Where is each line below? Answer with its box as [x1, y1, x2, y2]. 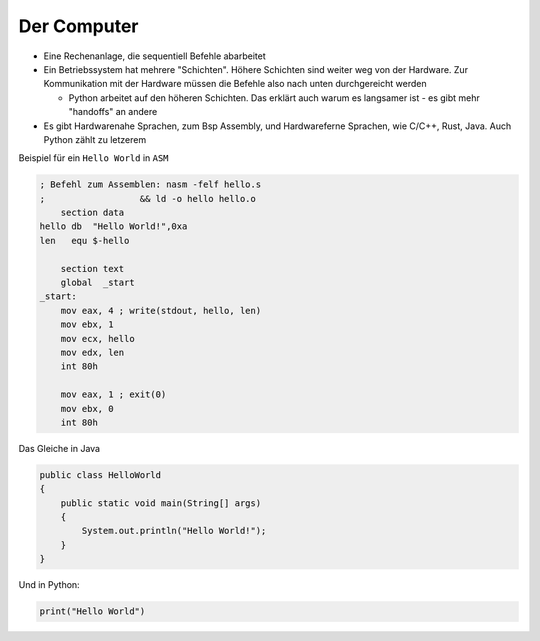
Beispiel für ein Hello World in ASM [18, 152, 169, 164]
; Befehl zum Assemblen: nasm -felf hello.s [39, 179, 262, 190]
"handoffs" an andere [68, 106, 158, 118]
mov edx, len [60, 346, 125, 358]
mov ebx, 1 [60, 319, 114, 330]
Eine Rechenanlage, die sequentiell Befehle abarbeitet [43, 50, 266, 62]
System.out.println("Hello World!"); [81, 525, 267, 537]
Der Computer [18, 15, 139, 37]
